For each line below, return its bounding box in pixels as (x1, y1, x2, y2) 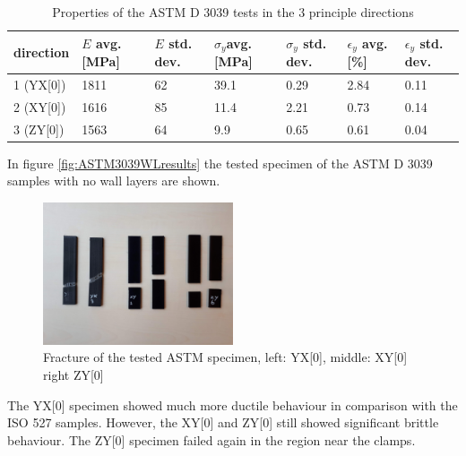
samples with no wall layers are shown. (7, 171, 220, 190)
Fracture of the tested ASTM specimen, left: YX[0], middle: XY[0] (43, 348, 408, 366)
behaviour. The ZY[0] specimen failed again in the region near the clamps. (7, 430, 416, 449)
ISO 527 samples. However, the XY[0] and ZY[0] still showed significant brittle (7, 413, 439, 432)
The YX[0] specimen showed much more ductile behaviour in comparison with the (7, 395, 458, 414)
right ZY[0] (43, 366, 104, 384)
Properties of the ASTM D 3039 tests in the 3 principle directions (52, 3, 414, 21)
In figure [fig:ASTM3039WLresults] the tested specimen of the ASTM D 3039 (7, 153, 433, 172)
